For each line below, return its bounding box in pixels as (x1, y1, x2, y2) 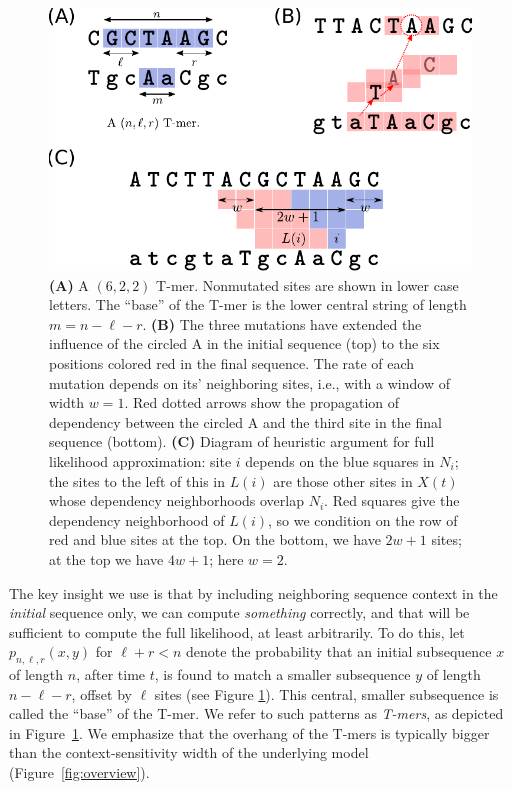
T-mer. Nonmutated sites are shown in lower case (156, 274, 459, 295)
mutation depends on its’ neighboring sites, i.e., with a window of (49, 372, 450, 393)
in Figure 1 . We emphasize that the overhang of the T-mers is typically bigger (9, 722, 490, 743)
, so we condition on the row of (268, 509, 458, 530)
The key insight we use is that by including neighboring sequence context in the (9, 582, 498, 603)
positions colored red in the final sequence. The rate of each (49, 352, 415, 373)
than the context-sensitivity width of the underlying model (9, 742, 369, 763)
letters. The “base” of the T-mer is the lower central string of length (49, 294, 467, 315)
